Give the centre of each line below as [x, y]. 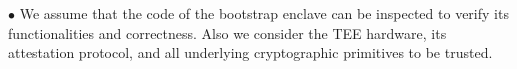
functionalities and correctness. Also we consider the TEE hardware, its [227, 32]
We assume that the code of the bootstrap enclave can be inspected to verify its [264, 13]
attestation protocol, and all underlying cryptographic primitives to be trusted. [250, 52]
